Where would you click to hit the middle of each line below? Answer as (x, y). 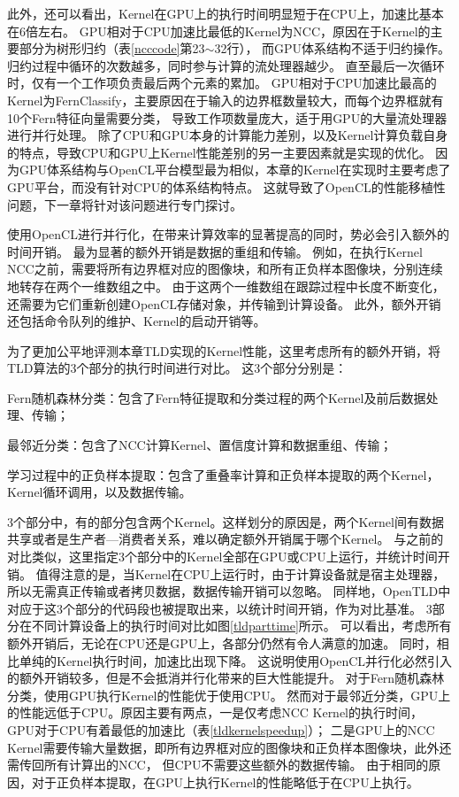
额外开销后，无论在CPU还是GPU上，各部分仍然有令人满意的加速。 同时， (222, 643)
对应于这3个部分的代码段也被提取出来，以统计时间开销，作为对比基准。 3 (220, 608)
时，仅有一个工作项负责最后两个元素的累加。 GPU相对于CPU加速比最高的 (222, 83)
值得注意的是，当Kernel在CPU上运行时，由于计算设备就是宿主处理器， (241, 573)
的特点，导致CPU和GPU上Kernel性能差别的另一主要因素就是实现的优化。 (219, 152)
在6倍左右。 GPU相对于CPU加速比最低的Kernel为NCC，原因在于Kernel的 (219, 31)
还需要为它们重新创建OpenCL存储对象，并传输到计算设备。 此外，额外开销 (224, 303)
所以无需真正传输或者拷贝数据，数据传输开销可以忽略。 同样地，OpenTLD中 (229, 591)
